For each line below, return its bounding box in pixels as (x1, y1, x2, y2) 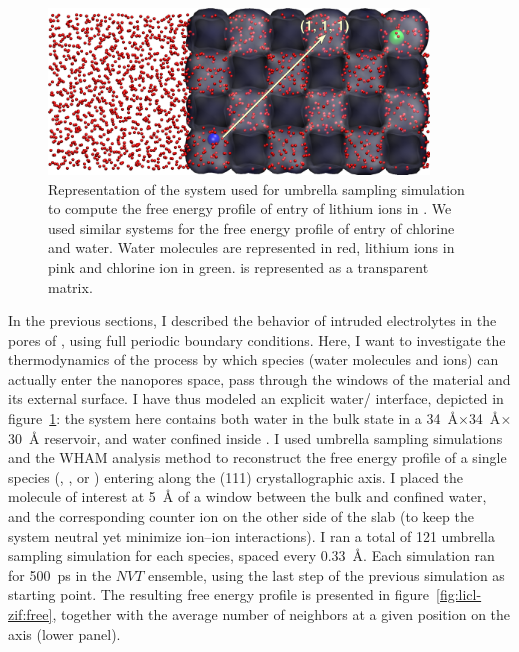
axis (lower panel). (8, 623, 121, 644)
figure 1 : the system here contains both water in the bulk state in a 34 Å (8, 408, 458, 429)
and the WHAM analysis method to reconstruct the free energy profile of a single (8, 447, 507, 468)
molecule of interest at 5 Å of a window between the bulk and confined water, (8, 486, 487, 507)
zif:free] (8, 604, 53, 624)
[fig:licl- (436, 584, 482, 605)
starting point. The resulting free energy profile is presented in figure (8, 584, 429, 605)
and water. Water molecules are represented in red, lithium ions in (48, 237, 455, 258)
